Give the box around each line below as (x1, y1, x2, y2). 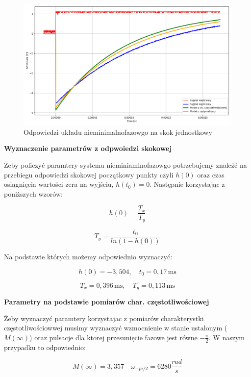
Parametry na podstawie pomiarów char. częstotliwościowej (4, 296, 209, 306)
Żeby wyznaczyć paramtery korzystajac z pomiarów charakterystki (4, 313, 204, 323)
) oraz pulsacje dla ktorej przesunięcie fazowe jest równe (29, 332, 198, 342)
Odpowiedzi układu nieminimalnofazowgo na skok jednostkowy (24, 126, 212, 137)
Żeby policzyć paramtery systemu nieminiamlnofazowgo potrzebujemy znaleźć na (4, 159, 247, 170)
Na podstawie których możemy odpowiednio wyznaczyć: (4, 251, 173, 261)
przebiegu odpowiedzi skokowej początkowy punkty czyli (4, 169, 174, 179)
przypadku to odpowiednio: (4, 342, 86, 352)
